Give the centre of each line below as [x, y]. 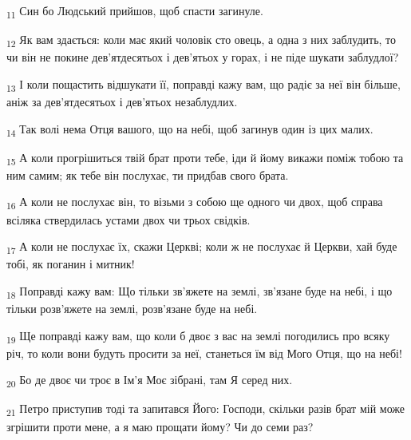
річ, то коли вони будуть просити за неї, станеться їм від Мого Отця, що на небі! [204, 353]
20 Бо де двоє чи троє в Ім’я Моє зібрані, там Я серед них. [150, 381]
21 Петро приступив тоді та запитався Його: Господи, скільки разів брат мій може [206, 410]
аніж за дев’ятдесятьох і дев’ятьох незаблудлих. [122, 101]
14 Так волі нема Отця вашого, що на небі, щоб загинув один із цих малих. [190, 129]
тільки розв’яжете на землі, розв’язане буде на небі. [132, 308]
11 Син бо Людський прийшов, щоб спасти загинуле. [135, 12]
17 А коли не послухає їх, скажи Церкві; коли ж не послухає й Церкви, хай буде [202, 247]
